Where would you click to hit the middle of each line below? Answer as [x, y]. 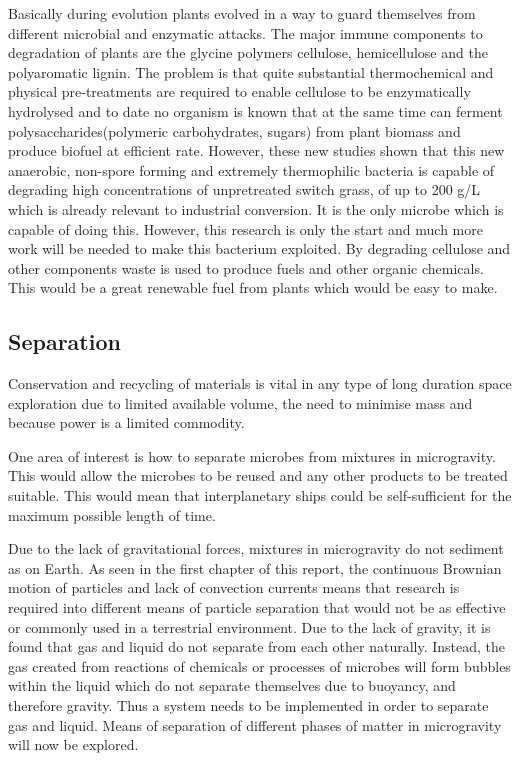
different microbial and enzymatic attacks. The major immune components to [245, 32]
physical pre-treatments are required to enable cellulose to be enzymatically [239, 91]
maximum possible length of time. [112, 514]
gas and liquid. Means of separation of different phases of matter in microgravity [255, 724]
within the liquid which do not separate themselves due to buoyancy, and [232, 685]
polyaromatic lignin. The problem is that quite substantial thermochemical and [251, 71]
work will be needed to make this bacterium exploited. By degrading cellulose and [259, 248]
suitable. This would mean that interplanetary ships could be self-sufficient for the [260, 495]
